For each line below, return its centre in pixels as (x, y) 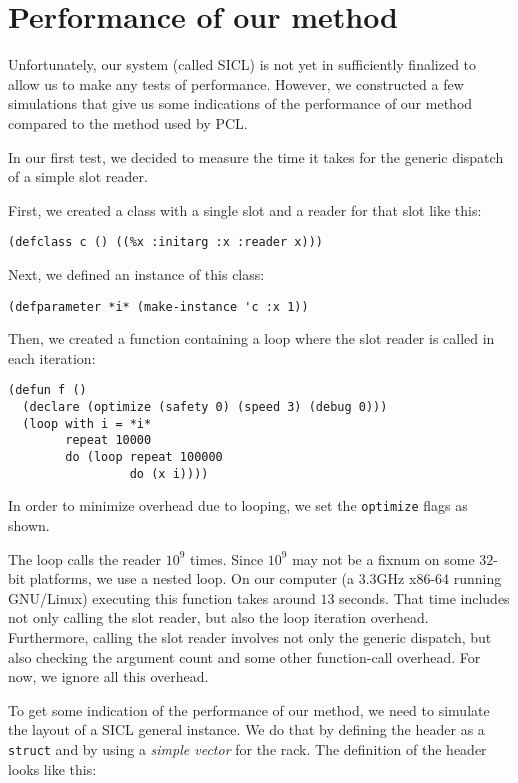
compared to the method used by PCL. (128, 122)
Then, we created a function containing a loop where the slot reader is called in (251, 338)
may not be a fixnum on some (383, 558)
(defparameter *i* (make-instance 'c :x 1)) (158, 306)
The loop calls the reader (84, 558)
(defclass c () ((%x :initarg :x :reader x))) (165, 242)
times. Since (226, 558)
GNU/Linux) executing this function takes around (162, 597)
